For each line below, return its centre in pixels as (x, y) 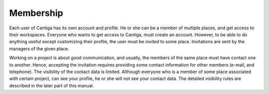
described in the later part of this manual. (52, 86)
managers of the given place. (39, 48)
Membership (36, 13)
